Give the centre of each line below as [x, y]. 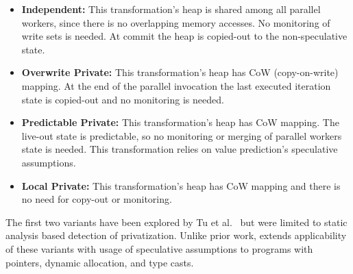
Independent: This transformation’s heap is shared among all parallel [171, 9]
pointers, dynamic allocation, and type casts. [100, 262]
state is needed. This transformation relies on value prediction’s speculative [180, 149]
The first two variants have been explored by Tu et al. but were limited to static [176, 222]
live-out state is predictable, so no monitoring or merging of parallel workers [182, 135]
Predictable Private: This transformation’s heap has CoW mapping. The [180, 122]
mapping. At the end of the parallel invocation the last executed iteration [176, 85]
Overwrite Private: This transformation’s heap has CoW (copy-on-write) [180, 72]
